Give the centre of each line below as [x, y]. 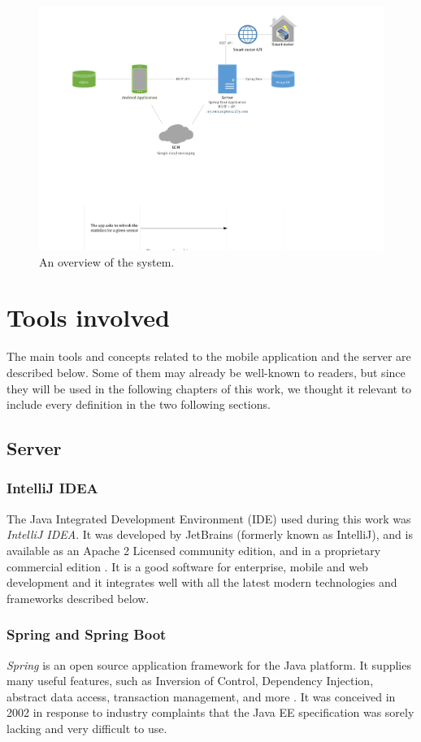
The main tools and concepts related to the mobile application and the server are [209, 356]
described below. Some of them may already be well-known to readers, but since [206, 372]
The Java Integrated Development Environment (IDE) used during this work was [209, 518]
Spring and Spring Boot [87, 634]
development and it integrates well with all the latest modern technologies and [202, 582]
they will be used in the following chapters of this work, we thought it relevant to [209, 388]
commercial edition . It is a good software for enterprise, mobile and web [187, 566]
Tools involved [88, 317]
